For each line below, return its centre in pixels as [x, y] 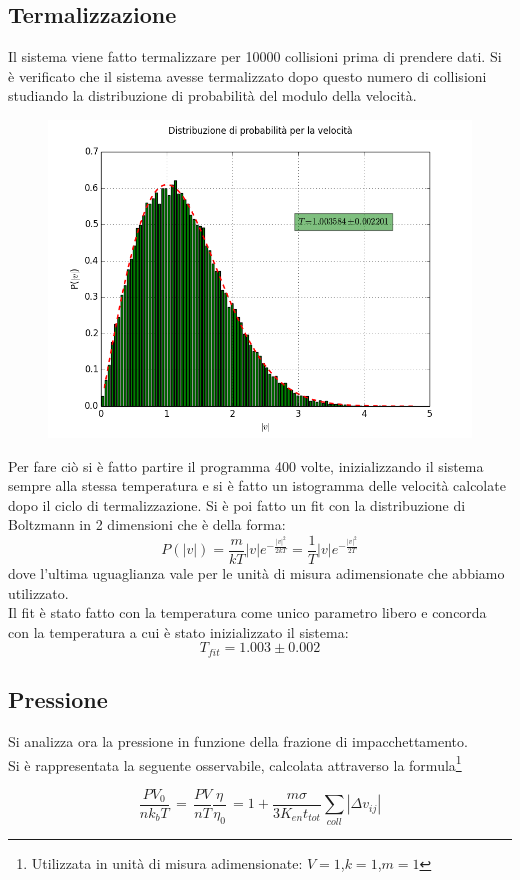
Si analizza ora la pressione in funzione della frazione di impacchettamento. [238, 741]
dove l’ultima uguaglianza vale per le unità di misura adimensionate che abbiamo [256, 573]
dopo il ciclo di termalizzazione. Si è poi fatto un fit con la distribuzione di [237, 504]
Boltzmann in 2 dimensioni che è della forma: [147, 524]
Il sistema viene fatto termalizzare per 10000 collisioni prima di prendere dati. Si [255, 56]
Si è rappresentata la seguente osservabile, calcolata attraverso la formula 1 [235, 763]
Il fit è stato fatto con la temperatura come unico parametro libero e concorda [247, 612]
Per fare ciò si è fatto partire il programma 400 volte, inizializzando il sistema [246, 465]
